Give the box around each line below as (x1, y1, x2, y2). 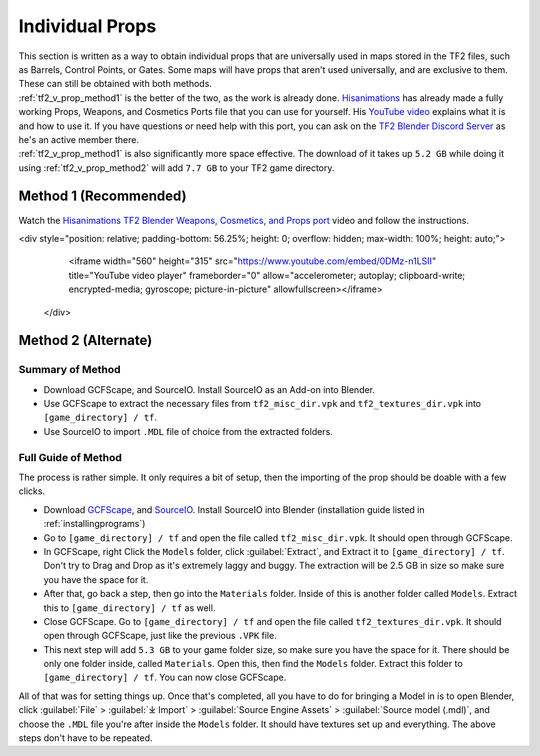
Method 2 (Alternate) (18, 332, 153, 349)
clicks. (18, 485, 45, 497)
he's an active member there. (18, 133, 140, 145)
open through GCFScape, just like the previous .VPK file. (43, 630, 277, 642)
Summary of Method (18, 363, 121, 377)
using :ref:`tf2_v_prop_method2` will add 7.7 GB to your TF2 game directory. (18, 161, 335, 174)
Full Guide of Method (18, 450, 122, 464)
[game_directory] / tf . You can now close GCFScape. (43, 671, 287, 684)
